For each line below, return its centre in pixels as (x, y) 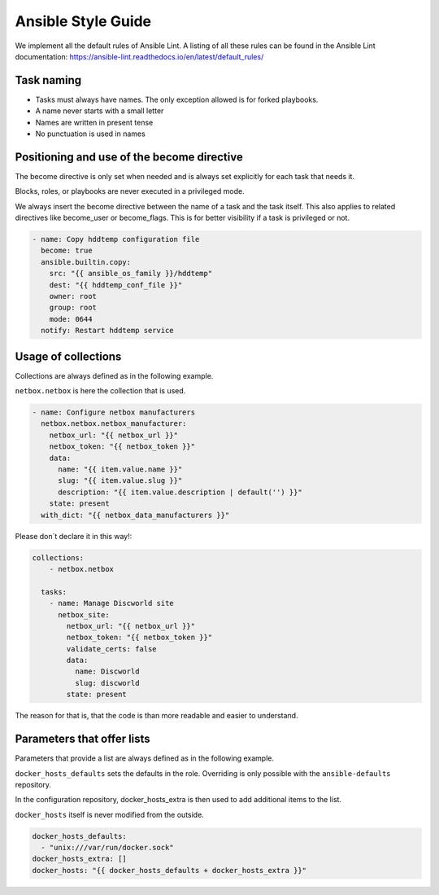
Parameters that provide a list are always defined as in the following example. (145, 758)
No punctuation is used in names (90, 134)
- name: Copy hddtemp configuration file (116, 239)
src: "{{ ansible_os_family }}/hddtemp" (131, 274)
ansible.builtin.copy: (86, 262)
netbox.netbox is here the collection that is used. (100, 391)
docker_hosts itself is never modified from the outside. (110, 814)
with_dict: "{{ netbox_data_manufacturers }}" (135, 515)
